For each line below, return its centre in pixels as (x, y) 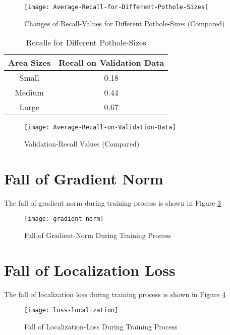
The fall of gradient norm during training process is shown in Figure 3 (113, 202)
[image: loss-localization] (71, 310)
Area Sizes (30, 63)
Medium (29, 92)
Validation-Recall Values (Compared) (82, 143)
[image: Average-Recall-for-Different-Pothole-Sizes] (117, 7)
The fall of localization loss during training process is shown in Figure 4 (115, 294)
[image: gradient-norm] (64, 219)
